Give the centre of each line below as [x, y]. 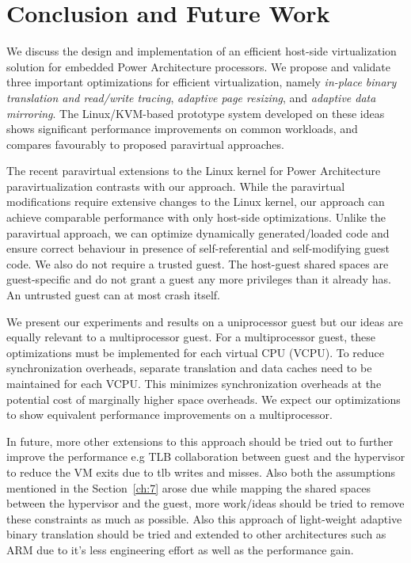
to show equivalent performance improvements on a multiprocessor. [169, 415]
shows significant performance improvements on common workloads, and [182, 129]
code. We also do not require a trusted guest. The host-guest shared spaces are [198, 263]
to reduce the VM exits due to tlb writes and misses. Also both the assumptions [201, 472]
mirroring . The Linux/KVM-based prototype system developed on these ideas [196, 113]
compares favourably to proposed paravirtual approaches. [145, 144]
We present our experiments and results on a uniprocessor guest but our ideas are [205, 321]
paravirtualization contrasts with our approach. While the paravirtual [176, 186]
